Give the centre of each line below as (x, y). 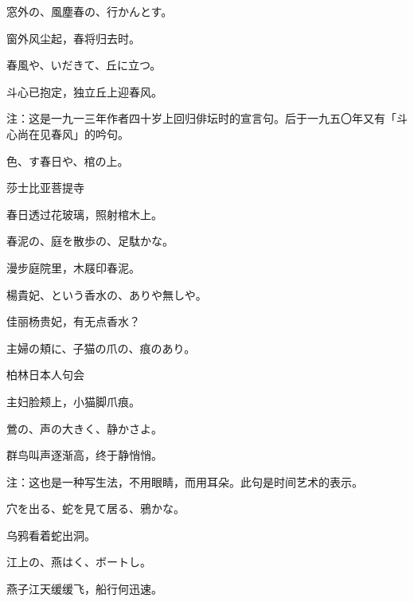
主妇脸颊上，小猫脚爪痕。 (73, 401)
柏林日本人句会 (45, 375)
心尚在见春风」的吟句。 (68, 133)
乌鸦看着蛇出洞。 (51, 535)
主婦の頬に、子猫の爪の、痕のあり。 (101, 348)
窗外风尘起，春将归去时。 (73, 38)
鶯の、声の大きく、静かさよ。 (84, 428)
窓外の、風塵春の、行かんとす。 (90, 11)
